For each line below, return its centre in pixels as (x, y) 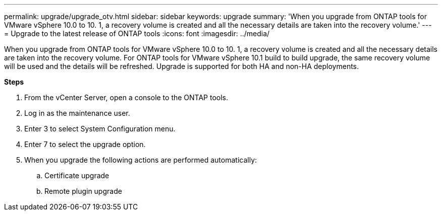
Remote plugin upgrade (83, 191)
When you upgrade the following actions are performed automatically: (141, 160)
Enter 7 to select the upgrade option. (85, 144)
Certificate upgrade (77, 175)
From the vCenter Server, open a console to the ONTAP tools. (126, 97)
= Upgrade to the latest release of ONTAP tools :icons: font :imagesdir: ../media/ (137, 33)
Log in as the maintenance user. (77, 113)
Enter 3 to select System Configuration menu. (100, 129)
